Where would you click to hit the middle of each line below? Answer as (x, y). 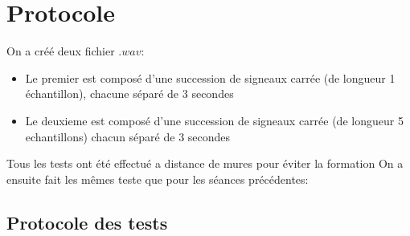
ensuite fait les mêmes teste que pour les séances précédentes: (158, 179)
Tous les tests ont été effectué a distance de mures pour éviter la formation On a (205, 163)
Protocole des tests (87, 222)
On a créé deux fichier (61, 51)
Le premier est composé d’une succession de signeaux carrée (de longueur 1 (210, 77)
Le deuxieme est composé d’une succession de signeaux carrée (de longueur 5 (214, 120)
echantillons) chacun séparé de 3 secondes (128, 136)
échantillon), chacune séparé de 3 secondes (129, 94)
